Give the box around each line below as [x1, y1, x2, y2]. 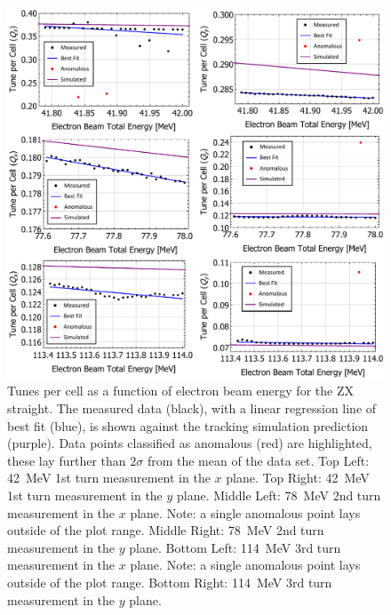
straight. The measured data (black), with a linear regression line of [7, 398, 377, 417]
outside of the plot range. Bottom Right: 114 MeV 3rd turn [7, 572, 332, 591]
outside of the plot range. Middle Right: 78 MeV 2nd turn [7, 521, 324, 539]
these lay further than [7, 451, 126, 469]
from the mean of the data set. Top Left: [147, 451, 370, 469]
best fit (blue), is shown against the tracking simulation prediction [7, 416, 369, 435]
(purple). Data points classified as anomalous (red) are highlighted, [7, 434, 372, 452]
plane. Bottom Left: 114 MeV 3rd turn [129, 538, 341, 556]
